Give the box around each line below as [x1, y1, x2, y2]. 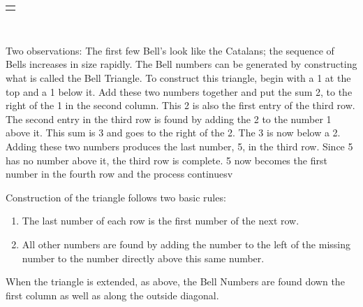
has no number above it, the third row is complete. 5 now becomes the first [6, 152, 327, 167]
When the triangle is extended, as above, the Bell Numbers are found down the [6, 274, 345, 289]
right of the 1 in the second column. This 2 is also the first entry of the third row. [6, 98, 355, 113]
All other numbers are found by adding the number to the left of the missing [22, 236, 350, 251]
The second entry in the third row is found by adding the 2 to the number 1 [6, 111, 332, 126]
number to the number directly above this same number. [22, 250, 265, 265]
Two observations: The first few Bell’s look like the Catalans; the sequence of [6, 43, 334, 57]
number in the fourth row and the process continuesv [6, 166, 233, 181]
